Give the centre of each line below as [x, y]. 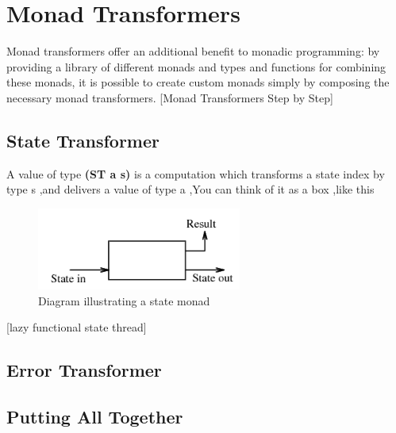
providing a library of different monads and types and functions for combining [196, 66]
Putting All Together [95, 417]
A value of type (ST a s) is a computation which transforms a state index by [196, 173]
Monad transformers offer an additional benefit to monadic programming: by [193, 51]
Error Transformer [84, 370]
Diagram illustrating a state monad [124, 300]
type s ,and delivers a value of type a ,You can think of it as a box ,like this [190, 189]
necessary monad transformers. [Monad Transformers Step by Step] [170, 97]
